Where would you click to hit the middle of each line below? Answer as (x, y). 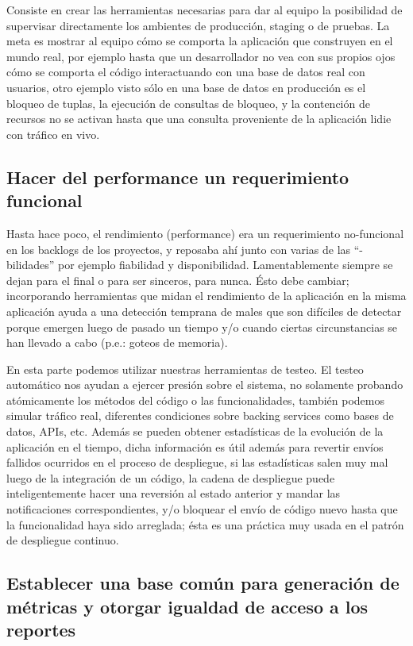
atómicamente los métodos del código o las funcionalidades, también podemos (195, 400)
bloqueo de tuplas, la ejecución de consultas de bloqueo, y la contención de (188, 103)
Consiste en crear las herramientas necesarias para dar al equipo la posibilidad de (205, 10)
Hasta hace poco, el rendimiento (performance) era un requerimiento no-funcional (205, 233)
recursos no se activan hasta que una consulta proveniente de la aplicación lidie (199, 119)
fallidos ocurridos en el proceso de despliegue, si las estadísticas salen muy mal (197, 462)
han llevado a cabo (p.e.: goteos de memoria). (117, 342)
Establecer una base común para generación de (203, 583)
